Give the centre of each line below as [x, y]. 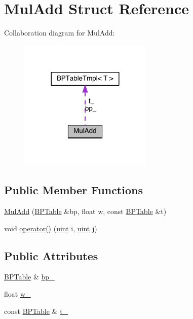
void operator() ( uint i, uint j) [51, 228]
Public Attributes [51, 255]
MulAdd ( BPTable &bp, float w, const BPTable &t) [85, 211]
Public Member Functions [73, 190]
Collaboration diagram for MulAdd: [60, 33]
